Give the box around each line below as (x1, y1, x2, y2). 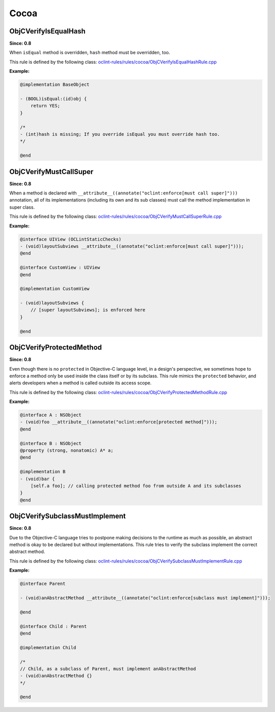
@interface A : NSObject (20, 412, 82, 418)
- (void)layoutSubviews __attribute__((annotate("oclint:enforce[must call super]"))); (20, 243, 244, 249)
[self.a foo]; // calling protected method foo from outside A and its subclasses (30, 483, 242, 489)
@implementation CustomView (20, 286, 89, 292)
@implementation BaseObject (20, 82, 89, 88)
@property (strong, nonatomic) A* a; (20, 448, 114, 453)
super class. (9, 204, 35, 210)
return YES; (30, 103, 61, 109)
